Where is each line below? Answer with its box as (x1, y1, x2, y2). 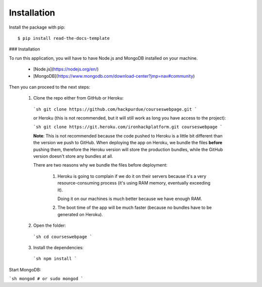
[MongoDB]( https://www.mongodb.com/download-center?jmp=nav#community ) (33, 73, 195, 79)
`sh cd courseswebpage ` (33, 234, 92, 239)
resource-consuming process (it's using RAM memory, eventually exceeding (57, 180, 211, 186)
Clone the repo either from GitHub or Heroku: (33, 95, 124, 101)
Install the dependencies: (33, 244, 84, 250)
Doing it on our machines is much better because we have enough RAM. (57, 196, 202, 202)
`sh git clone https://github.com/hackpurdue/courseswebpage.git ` (33, 106, 197, 112)
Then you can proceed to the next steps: (9, 84, 91, 90)
